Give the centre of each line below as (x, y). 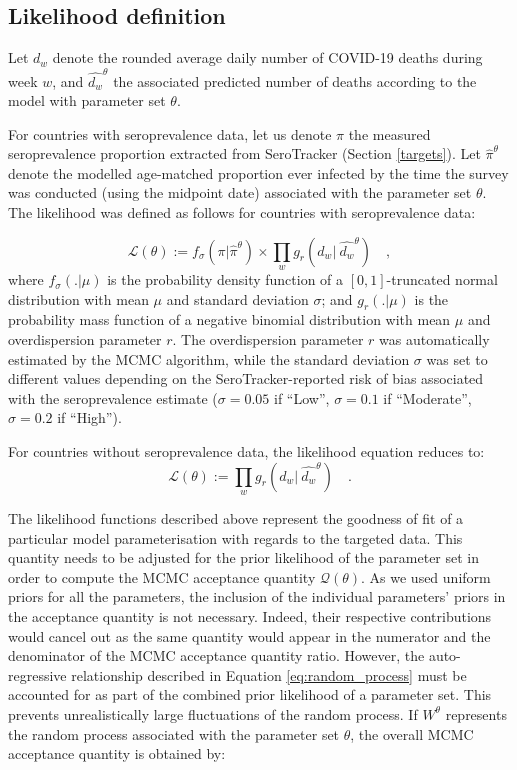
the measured (389, 133)
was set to (457, 358)
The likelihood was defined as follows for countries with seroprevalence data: (242, 212)
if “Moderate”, (427, 397)
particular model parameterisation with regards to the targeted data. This (235, 537)
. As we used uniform (426, 576)
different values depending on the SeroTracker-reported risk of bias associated (246, 378)
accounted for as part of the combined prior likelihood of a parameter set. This (250, 694)
